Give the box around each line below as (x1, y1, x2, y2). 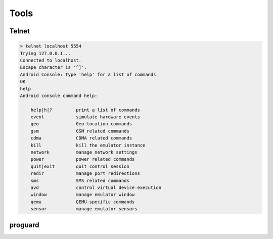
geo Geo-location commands (30, 121, 132, 127)
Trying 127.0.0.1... (20, 51, 71, 56)
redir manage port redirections (30, 171, 140, 176)
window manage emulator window (30, 192, 135, 198)
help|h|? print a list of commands (30, 107, 140, 113)
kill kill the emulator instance (30, 142, 146, 148)
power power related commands (30, 157, 135, 162)
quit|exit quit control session (30, 163, 130, 169)
